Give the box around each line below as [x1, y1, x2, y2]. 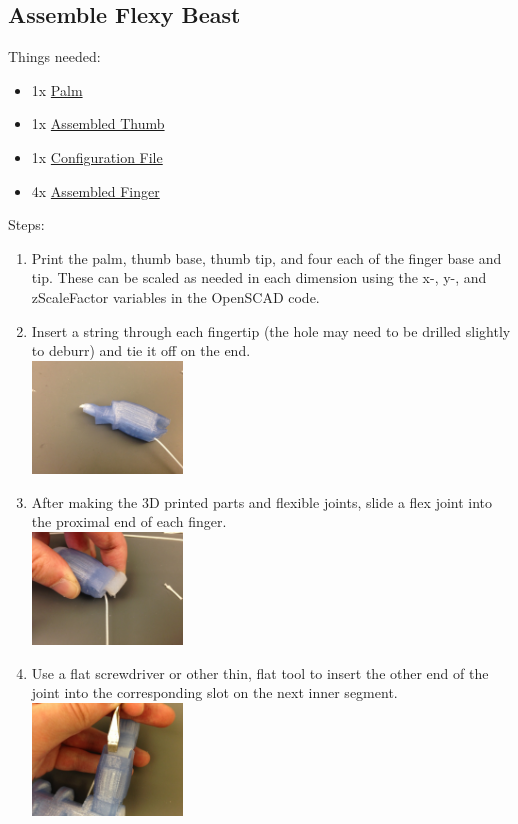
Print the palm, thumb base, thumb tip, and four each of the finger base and [31, 247, 502, 268]
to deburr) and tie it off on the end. [31, 340, 251, 361]
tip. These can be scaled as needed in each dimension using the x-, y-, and [31, 267, 487, 288]
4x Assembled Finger [31, 180, 160, 201]
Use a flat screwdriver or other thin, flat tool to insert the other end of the [31, 662, 489, 683]
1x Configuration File [31, 146, 163, 167]
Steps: [8, 214, 45, 235]
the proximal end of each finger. [31, 511, 227, 532]
